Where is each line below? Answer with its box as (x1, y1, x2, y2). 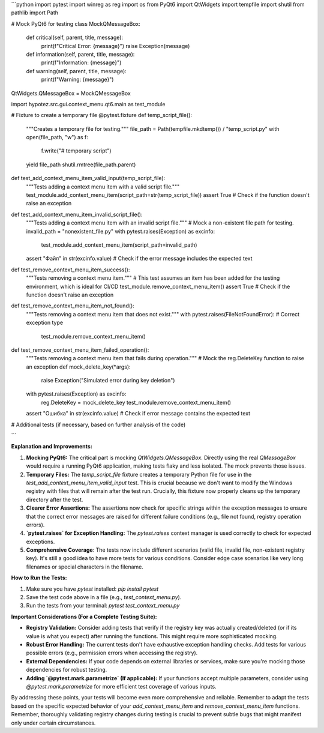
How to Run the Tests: (11, 574, 67, 582)
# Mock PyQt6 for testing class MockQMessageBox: (11, 20, 140, 27)
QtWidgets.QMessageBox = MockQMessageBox (11, 89, 131, 97)
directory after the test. (26, 496, 83, 503)
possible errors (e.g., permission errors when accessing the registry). (26, 649, 198, 657)
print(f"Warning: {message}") (41, 76, 114, 83)
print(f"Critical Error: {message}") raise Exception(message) (41, 42, 190, 49)
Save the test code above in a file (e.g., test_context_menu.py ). (26, 594, 182, 601)
